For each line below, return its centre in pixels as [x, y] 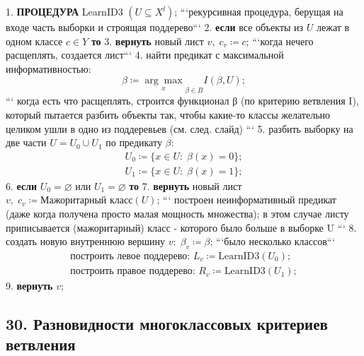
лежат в [333, 27]
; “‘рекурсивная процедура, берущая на [259, 11]
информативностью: [49, 68]
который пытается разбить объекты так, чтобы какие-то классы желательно [168, 114]
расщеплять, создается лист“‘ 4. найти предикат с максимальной [145, 55]
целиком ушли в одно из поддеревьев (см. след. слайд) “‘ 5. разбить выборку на [180, 128]
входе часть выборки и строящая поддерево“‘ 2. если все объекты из [155, 27]
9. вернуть [29, 286]
